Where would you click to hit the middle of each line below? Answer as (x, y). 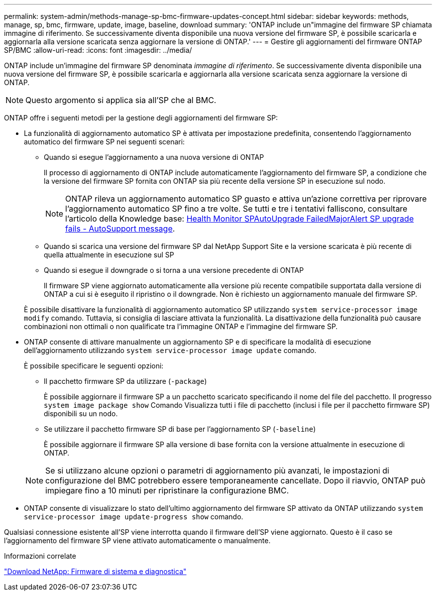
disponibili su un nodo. (81, 414)
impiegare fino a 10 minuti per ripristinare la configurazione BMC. (167, 490)
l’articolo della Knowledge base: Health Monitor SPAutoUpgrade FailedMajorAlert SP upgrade (240, 219)
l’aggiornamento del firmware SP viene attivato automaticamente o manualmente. (137, 540)
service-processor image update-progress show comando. (134, 517)
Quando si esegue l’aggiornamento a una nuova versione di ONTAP (154, 157)
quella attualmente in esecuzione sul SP (109, 255)
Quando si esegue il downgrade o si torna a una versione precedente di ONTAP (174, 270)
